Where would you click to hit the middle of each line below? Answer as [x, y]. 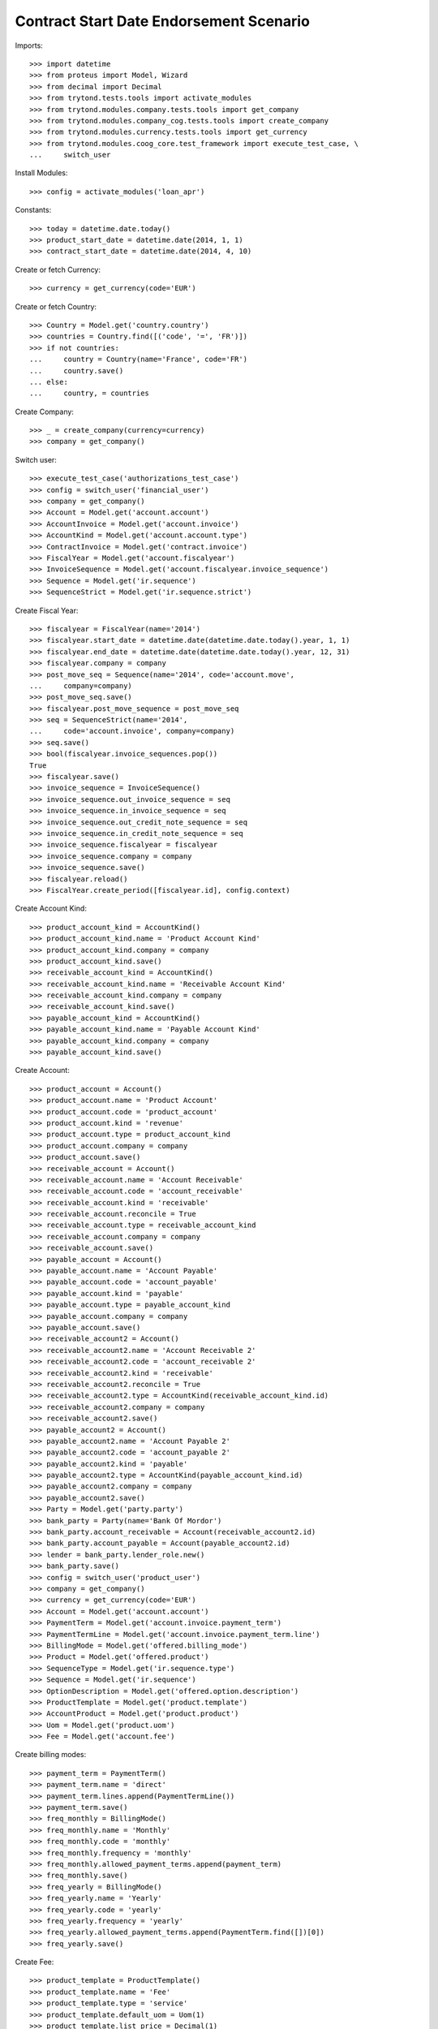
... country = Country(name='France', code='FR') [138, 360]
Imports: [29, 45]
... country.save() [77, 370]
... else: [49, 382]
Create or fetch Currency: [58, 269]
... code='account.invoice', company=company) [132, 731]
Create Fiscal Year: [47, 610]
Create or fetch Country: [56, 306]
